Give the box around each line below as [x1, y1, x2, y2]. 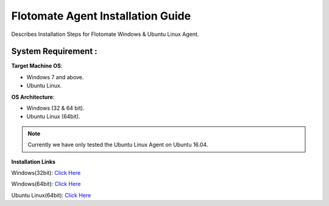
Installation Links [11, 158, 56, 165]
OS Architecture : [11, 93, 55, 101]
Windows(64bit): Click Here [11, 180, 81, 188]
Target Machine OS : [11, 62, 63, 69]
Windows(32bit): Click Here [11, 169, 81, 176]
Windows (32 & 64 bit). [26, 104, 85, 112]
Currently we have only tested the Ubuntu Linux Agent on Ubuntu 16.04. [27, 141, 208, 149]
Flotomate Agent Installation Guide [11, 9, 191, 23]
